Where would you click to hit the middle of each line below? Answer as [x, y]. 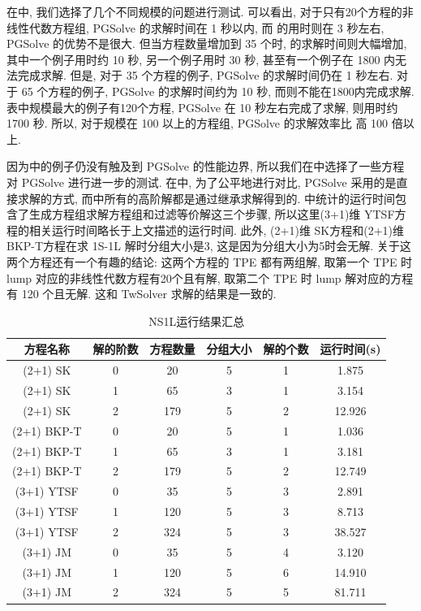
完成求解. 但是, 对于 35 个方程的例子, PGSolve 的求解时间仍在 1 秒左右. [205, 75]
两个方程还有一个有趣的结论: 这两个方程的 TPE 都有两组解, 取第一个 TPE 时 [210, 261]
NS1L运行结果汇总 [197, 321]
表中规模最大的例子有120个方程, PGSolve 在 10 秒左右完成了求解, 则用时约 [202, 107]
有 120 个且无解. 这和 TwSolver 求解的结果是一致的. [142, 294]
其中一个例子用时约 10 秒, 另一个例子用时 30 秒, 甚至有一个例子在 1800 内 [201, 59]
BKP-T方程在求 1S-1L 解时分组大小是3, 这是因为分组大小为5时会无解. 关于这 [209, 246]
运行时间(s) [350, 349]
